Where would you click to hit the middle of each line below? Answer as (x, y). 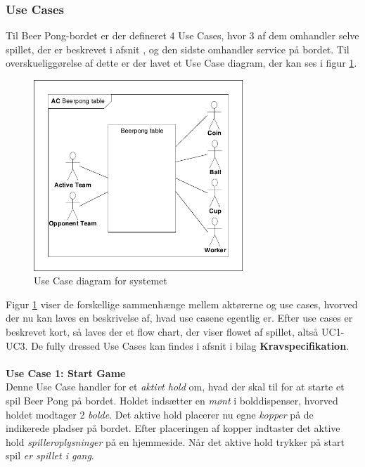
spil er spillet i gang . (50, 455)
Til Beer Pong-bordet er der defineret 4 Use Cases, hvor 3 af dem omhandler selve (182, 35)
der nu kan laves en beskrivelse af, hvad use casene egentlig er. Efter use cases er (179, 318)
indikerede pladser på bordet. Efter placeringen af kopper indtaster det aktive (173, 428)
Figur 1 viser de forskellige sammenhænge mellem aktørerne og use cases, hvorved (182, 304)
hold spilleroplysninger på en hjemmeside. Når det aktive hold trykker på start (175, 441)
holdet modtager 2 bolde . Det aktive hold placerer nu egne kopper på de (160, 414)
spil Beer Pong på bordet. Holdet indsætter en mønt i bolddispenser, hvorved (172, 400)
